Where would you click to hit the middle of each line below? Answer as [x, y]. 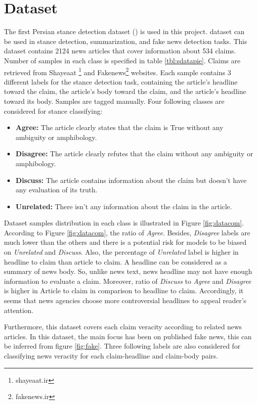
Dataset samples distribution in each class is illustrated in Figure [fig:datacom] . [124, 223]
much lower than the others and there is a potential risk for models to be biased [125, 242]
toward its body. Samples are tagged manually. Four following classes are [114, 101]
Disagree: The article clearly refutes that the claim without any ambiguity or [134, 154]
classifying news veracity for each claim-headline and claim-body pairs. [111, 356]
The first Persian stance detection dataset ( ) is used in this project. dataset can [124, 31]
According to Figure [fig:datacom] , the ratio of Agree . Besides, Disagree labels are [127, 232]
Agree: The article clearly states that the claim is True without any [119, 127]
